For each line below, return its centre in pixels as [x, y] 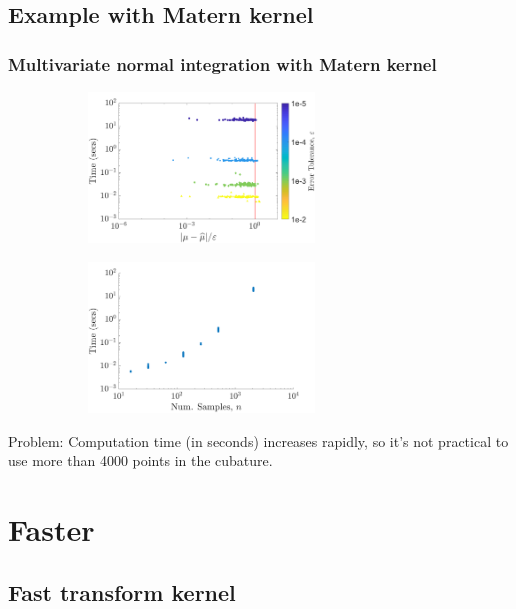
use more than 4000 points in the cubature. [140, 460]
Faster [51, 528]
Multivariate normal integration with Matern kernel [222, 63]
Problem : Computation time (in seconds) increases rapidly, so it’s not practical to [258, 440]
